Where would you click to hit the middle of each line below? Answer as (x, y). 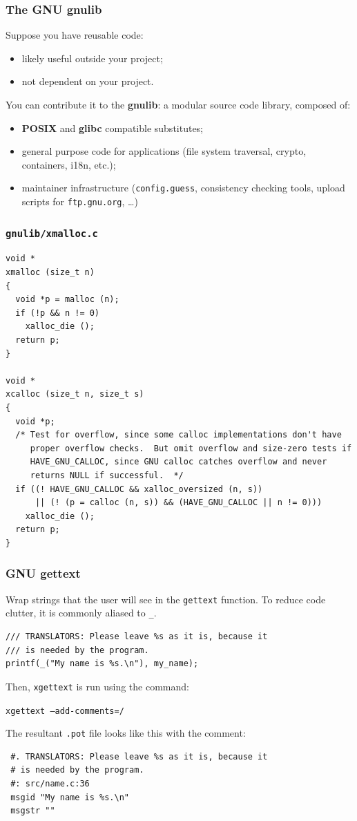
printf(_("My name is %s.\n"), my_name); (102, 664)
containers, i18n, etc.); (69, 164)
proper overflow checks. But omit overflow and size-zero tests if (191, 448)
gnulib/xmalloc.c (52, 233)
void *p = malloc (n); (67, 300)
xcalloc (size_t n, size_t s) (75, 394)
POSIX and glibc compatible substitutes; (113, 128)
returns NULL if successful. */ (107, 475)
